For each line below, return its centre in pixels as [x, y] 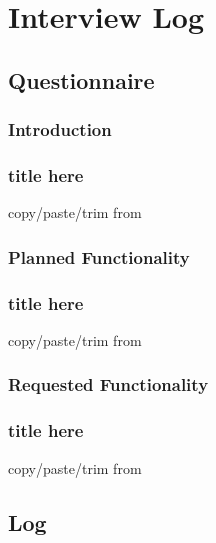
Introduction [60, 129]
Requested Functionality [108, 384]
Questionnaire [81, 79]
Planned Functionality [99, 256]
